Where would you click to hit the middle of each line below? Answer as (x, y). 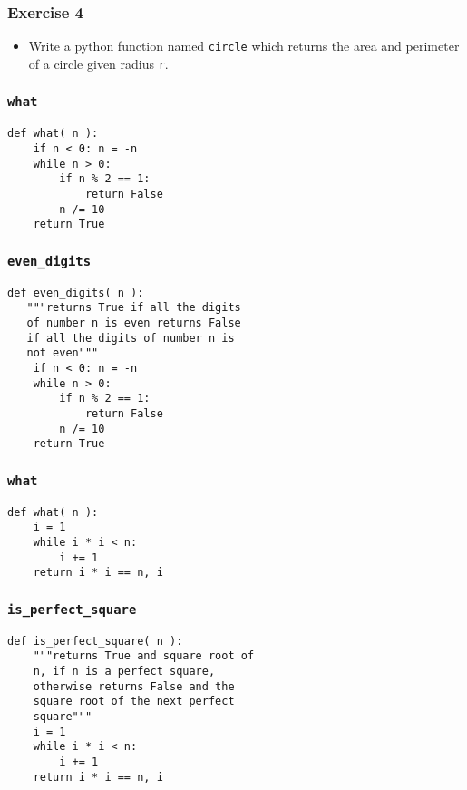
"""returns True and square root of (144, 656)
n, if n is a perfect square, (124, 672)
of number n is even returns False (134, 323)
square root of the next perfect (134, 702)
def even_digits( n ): (76, 293)
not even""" (63, 353)
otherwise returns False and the (134, 686)
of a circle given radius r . (98, 63)
